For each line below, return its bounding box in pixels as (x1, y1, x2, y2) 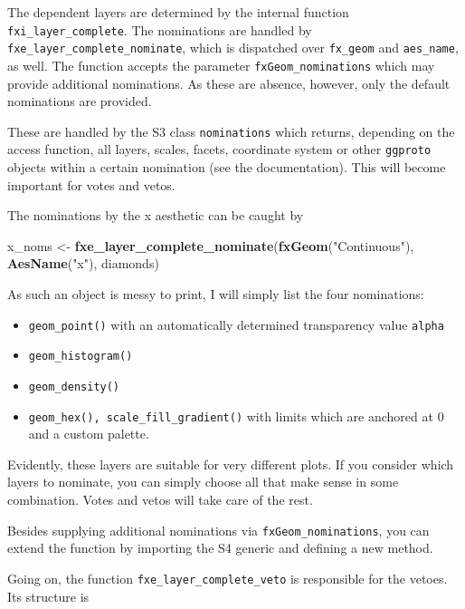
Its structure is (7, 586, 90, 605)
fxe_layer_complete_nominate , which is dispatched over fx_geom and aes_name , (7, 38, 459, 57)
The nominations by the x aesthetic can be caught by (7, 206, 304, 225)
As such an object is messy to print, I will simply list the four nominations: (7, 285, 424, 304)
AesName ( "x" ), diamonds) (7, 254, 159, 273)
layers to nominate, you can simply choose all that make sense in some (7, 472, 399, 491)
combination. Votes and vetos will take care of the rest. (7, 490, 313, 509)
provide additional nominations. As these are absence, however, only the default (7, 73, 451, 92)
